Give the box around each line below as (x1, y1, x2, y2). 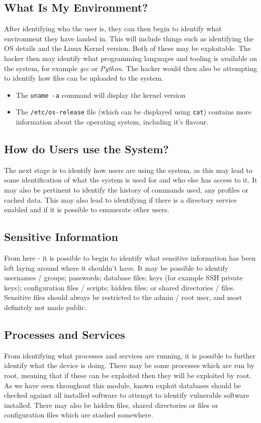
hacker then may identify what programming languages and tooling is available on (4, 52, 257, 63)
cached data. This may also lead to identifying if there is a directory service (4, 194, 237, 205)
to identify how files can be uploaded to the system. (4, 73, 163, 83)
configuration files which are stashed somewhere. (4, 409, 153, 420)
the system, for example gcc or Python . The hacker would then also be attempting (4, 63, 257, 73)
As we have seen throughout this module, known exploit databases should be (4, 380, 241, 390)
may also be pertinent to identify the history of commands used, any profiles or (4, 185, 248, 195)
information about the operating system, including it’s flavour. (16, 116, 209, 127)
